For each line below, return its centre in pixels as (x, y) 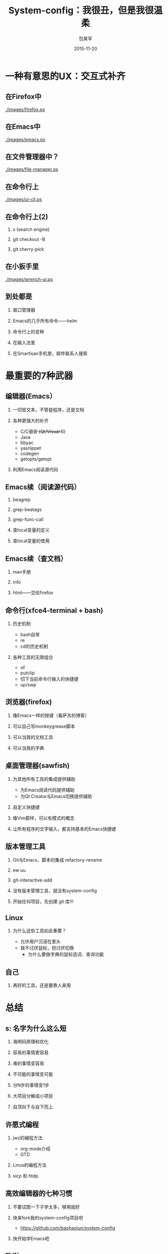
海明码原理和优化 (31, 1042)
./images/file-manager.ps (32, 169)
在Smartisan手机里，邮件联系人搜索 (50, 353)
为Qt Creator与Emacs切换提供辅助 (56, 796)
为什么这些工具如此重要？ (39, 931)
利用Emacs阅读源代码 (35, 469)
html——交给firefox (33, 593)
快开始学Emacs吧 (31, 1238)
